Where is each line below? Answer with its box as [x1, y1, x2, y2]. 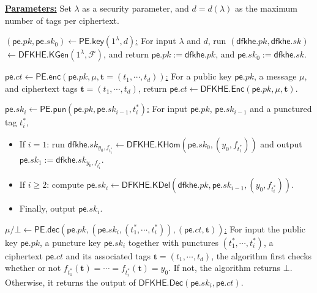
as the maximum [235, 2, 297, 14]
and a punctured [250, 102, 312, 115]
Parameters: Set [5, 2, 72, 14]
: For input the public [224, 222, 306, 235]
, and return [103, 48, 149, 61]
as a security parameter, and [82, 2, 189, 14]
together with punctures [128, 236, 218, 248]
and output [260, 137, 302, 150]
